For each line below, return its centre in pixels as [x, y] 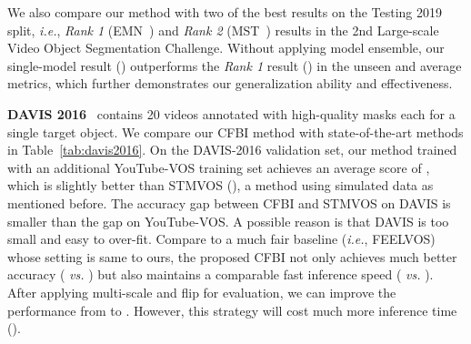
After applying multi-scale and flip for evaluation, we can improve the [202, 292]
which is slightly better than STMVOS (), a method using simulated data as [220, 185]
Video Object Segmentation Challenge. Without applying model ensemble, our [226, 48]
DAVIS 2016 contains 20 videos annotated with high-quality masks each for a [231, 113]
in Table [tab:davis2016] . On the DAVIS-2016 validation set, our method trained [232, 150]
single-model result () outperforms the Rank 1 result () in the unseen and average [235, 65]
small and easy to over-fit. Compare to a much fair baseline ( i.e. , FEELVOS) [221, 239]
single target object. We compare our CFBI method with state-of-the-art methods [235, 132]
